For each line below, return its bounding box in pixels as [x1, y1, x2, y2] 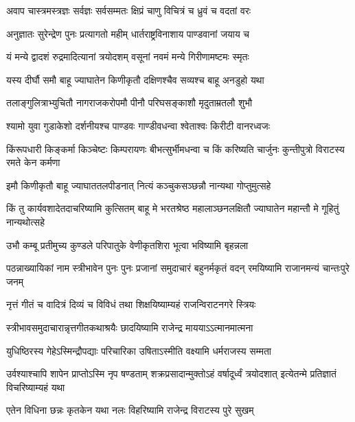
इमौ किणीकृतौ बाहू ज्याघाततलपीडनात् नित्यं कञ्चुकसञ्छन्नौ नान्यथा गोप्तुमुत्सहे [6, 178, 271, 192]
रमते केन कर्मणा [6, 155, 60, 169]
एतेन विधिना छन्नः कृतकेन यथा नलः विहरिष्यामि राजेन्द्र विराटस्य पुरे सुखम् [6, 403, 254, 417]
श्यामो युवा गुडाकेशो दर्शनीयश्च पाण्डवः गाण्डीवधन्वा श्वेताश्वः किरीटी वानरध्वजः [6, 118, 271, 132]
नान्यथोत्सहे [6, 214, 45, 228]
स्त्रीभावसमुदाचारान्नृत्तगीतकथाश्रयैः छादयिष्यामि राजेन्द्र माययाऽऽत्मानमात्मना [6, 320, 253, 334]
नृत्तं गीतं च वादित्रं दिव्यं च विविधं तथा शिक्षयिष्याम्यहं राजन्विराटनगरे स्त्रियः [6, 297, 256, 312]
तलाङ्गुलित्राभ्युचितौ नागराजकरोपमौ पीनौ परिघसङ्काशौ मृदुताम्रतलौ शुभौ [6, 95, 253, 110]
